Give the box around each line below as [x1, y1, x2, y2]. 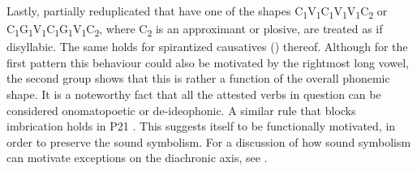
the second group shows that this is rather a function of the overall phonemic [6, 70, 390, 87]
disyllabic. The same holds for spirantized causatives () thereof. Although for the [6, 38, 408, 55]
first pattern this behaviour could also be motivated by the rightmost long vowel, [6, 53, 409, 71]
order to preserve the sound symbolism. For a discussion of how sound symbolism [6, 133, 411, 150]
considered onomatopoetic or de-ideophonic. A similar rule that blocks [6, 101, 356, 118]
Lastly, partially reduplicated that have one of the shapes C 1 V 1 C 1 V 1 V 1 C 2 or [6, 2, 388, 21]
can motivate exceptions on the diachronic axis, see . [6, 149, 268, 166]
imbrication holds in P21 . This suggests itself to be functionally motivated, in [6, 118, 396, 135]
